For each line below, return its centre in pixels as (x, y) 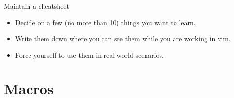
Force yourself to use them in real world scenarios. (89, 55)
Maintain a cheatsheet (37, 6)
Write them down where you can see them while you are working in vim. (123, 39)
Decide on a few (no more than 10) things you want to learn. (105, 22)
